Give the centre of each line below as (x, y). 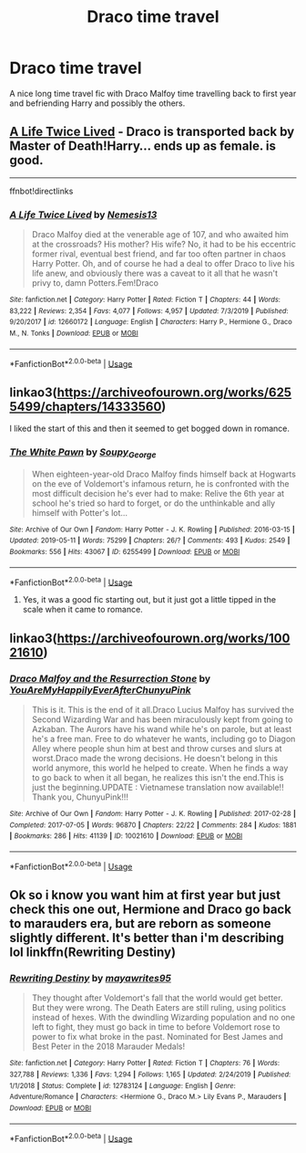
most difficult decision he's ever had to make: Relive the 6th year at (158, 493)
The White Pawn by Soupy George (83, 453)
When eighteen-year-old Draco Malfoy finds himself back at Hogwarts (163, 474)
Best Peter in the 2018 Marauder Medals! (108, 1046)
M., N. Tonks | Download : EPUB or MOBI (74, 334)
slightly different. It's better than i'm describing (147, 938)
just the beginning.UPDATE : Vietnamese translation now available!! (158, 788)
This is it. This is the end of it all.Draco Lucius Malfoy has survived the (163, 710)
